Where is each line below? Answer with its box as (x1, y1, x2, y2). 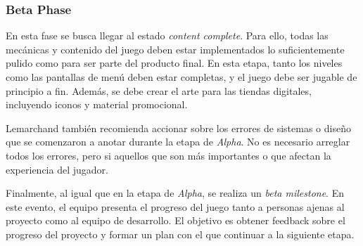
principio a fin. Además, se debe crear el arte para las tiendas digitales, (6, 83, 312, 98)
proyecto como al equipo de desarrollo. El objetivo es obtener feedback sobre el (6, 213, 345, 228)
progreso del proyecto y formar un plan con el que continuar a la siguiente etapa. (6, 226, 355, 241)
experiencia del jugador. (6, 162, 108, 176)
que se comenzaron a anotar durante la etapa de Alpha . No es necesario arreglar (6, 134, 350, 149)
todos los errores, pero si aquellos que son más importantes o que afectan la (6, 148, 331, 162)
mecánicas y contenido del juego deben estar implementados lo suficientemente (6, 41, 345, 56)
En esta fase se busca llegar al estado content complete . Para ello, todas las (6, 28, 329, 43)
